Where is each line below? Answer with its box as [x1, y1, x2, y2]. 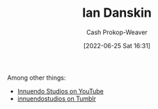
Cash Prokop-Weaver [86, 28, 148, 36]
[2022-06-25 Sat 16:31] [83, 41, 151, 50]
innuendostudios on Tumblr [17, 94, 96, 103]
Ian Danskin [82, 5, 152, 21]
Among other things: [7, 73, 66, 82]
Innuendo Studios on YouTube [17, 87, 104, 95]
